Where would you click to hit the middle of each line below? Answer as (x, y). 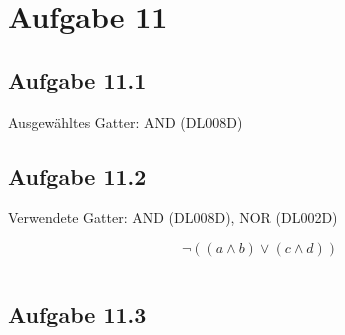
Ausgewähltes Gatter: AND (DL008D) (125, 121)
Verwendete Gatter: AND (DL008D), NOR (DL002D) (173, 217)
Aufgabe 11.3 (77, 314)
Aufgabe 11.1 (77, 79)
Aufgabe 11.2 (77, 175)
